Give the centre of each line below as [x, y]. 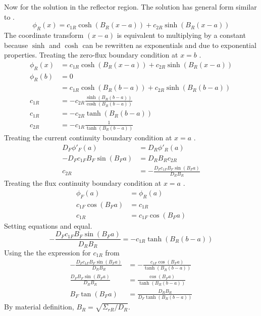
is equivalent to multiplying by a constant [181, 35]
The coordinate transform [44, 35]
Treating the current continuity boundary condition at [88, 138]
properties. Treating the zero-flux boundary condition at [91, 55]
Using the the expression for [47, 252]
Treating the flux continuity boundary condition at [83, 183]
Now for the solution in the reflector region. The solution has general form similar [130, 7]
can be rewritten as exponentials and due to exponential [169, 45]
